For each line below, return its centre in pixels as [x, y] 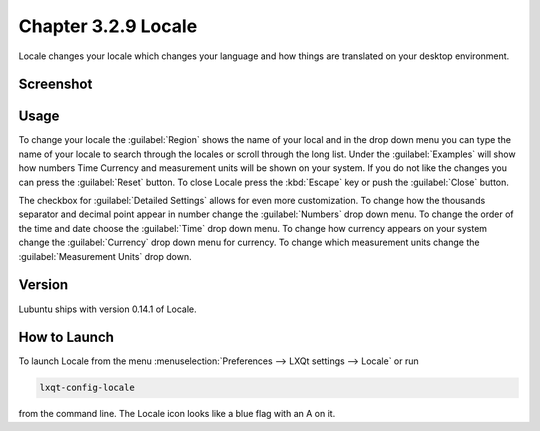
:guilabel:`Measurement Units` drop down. [105, 256]
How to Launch [66, 337]
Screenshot [55, 84]
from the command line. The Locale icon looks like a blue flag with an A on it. [177, 414]
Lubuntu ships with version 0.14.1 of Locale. [107, 309]
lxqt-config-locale [87, 388]
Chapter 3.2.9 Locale [108, 26]
